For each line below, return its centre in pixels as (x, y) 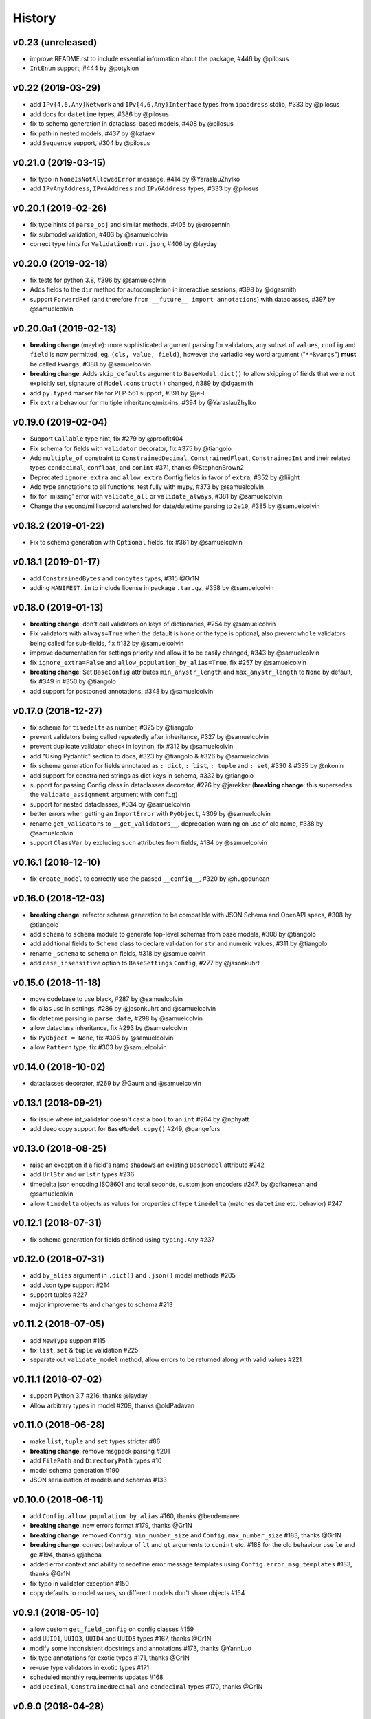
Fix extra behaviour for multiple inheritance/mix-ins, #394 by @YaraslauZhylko (143, 403)
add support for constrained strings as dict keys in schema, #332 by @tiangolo (142, 775)
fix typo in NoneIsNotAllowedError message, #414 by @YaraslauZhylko (135, 179)
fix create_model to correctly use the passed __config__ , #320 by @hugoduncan (150, 879)
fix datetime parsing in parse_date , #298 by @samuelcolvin (116, 1018)
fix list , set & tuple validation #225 (84, 1350)
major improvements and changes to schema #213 (101, 1304)
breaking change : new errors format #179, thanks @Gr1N (111, 1526)
